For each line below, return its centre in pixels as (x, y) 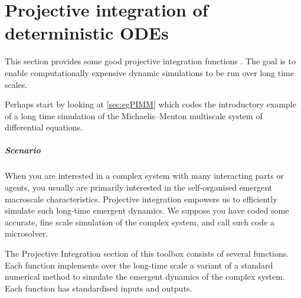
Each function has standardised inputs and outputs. (99, 288)
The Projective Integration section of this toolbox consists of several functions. (147, 253)
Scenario (23, 150)
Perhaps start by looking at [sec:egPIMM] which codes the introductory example (150, 104)
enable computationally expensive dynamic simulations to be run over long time (149, 72)
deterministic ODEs (87, 33)
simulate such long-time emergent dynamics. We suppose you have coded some (147, 210)
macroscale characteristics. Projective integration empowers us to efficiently (141, 199)
